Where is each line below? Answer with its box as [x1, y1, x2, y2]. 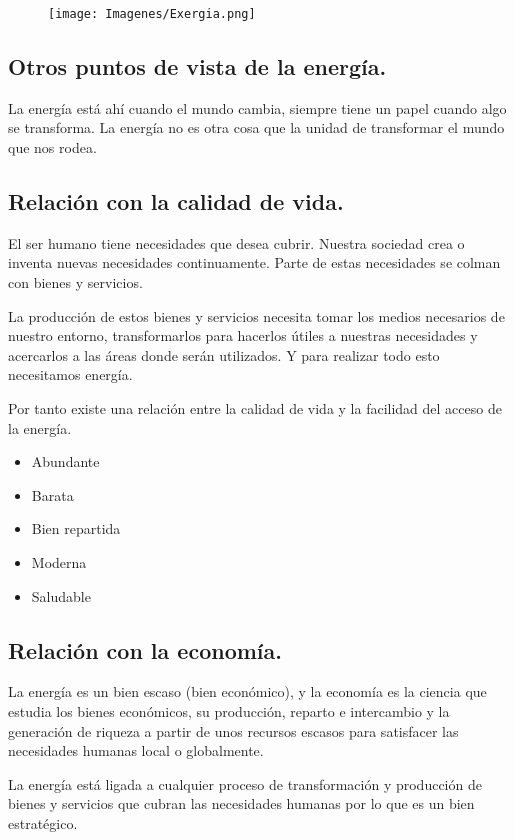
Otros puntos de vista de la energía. [8, 51, 387, 82]
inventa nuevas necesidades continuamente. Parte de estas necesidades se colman [8, 252, 501, 273]
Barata [31, 484, 74, 505]
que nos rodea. [8, 137, 97, 158]
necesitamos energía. [8, 364, 133, 385]
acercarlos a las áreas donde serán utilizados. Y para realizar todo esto [8, 344, 440, 365]
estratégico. [8, 812, 78, 833]
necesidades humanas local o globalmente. [8, 740, 264, 761]
